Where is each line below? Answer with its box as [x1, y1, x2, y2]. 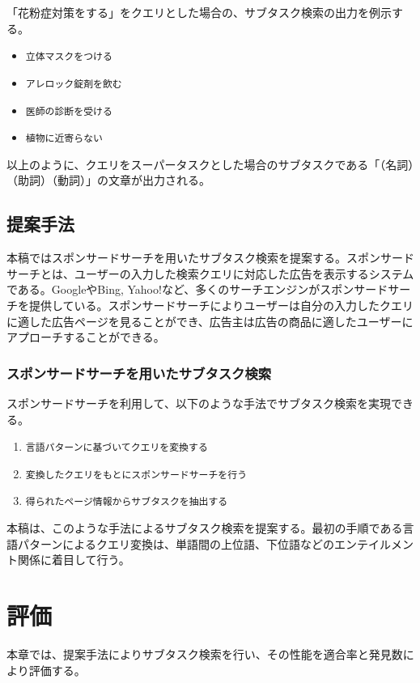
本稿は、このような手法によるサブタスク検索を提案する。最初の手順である [6, 520, 403, 537]
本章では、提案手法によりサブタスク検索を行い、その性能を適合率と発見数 [6, 646, 403, 663]
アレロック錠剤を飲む [25, 78, 122, 90]
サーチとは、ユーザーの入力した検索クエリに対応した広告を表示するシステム [6, 265, 414, 282]
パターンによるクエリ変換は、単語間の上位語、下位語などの [17, 535, 334, 552]
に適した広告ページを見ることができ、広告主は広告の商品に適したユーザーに [6, 312, 414, 329]
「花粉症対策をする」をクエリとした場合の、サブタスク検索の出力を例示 [6, 4, 392, 20]
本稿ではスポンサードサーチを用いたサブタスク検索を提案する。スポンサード [6, 249, 414, 266]
